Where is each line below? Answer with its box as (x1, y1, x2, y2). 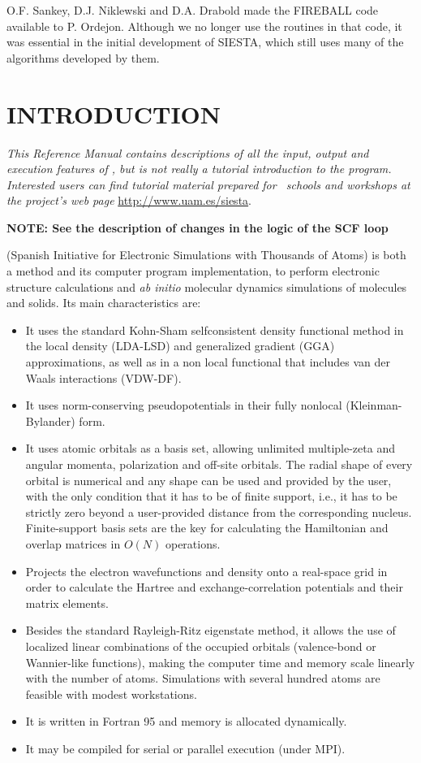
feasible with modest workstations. (25, 685, 197, 702)
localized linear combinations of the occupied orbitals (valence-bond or (25, 637, 376, 654)
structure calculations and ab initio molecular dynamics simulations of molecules (6, 278, 407, 295)
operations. (165, 535, 221, 552)
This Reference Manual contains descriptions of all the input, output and (6, 144, 369, 161)
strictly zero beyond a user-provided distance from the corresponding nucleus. (25, 503, 412, 520)
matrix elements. (25, 594, 109, 611)
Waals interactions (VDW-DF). (25, 369, 182, 386)
